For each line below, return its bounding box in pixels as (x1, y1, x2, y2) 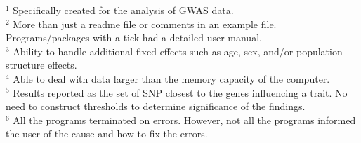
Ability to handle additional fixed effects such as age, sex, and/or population (13, 43, 343, 58)
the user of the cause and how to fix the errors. (6, 126, 208, 141)
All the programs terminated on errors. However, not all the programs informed (13, 112, 356, 127)
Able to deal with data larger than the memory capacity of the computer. (13, 71, 330, 86)
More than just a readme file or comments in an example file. (13, 16, 277, 31)
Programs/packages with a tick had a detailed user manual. (6, 30, 262, 45)
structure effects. (6, 57, 77, 72)
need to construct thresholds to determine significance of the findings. (6, 99, 306, 114)
